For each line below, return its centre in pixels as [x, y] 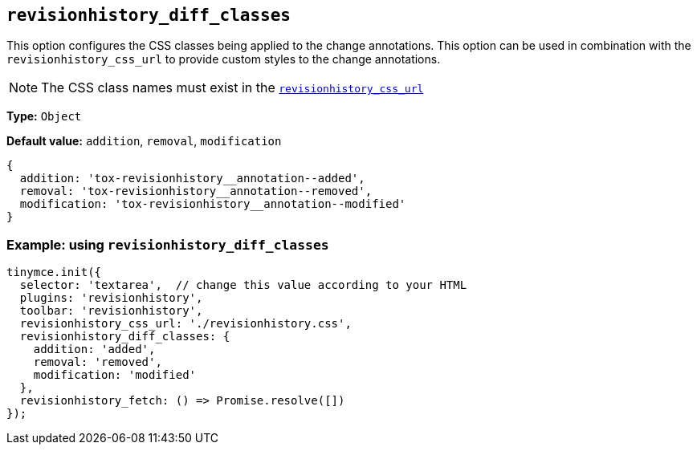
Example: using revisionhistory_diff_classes [168, 244]
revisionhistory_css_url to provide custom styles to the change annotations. [224, 59]
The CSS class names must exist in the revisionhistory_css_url [232, 88]
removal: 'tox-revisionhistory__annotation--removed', [196, 191]
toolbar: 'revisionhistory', [111, 311]
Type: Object [44, 116]
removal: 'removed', [98, 362]
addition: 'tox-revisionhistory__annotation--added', [192, 179]
